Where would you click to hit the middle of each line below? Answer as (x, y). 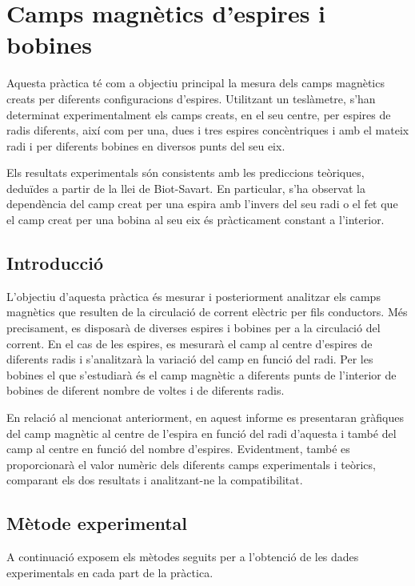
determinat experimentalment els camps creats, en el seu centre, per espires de (199, 114)
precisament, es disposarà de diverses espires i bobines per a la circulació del (194, 328)
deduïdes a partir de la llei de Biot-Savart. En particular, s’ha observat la (186, 188)
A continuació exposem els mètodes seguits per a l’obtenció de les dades (183, 557)
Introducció (55, 263)
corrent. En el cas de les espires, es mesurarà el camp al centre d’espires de (190, 343)
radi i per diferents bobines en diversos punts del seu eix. (146, 145)
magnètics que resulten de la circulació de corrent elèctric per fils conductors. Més (207, 312)
